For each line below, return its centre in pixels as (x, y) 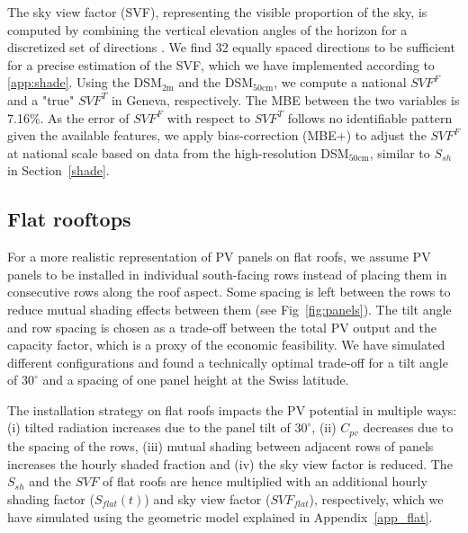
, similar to (400, 152)
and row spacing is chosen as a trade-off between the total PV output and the (222, 327)
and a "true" (41, 99)
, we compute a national (340, 82)
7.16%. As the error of (68, 117)
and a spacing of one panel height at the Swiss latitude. (196, 380)
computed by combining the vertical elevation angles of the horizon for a (207, 29)
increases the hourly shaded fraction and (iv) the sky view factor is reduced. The (230, 463)
